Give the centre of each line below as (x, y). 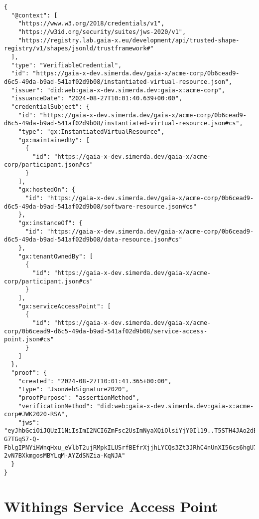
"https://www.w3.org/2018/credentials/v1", (91, 24)
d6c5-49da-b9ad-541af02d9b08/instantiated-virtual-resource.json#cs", (124, 124)
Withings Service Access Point (111, 506)
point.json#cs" (29, 340)
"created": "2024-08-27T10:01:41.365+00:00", (95, 381)
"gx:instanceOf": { (50, 223)
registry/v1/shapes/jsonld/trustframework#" (79, 49)
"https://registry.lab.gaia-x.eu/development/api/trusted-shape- (129, 40)
